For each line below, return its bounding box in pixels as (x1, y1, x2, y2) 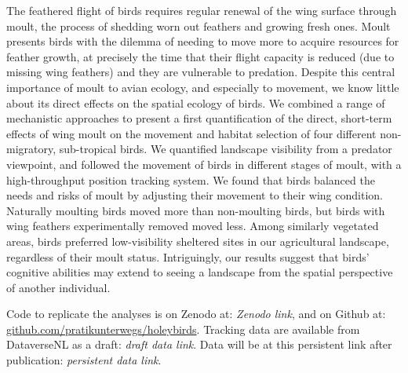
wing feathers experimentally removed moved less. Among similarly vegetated (6, 218, 379, 234)
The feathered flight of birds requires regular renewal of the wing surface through (6, 2, 397, 18)
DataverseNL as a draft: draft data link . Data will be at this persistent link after (6, 336, 392, 353)
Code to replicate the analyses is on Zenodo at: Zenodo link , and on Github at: (6, 305, 386, 322)
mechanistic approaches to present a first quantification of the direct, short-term (6, 110, 392, 126)
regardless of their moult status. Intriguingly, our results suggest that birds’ (6, 248, 370, 265)
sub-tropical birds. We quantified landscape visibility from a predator (59, 141, 392, 157)
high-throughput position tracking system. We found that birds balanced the (6, 171, 375, 188)
